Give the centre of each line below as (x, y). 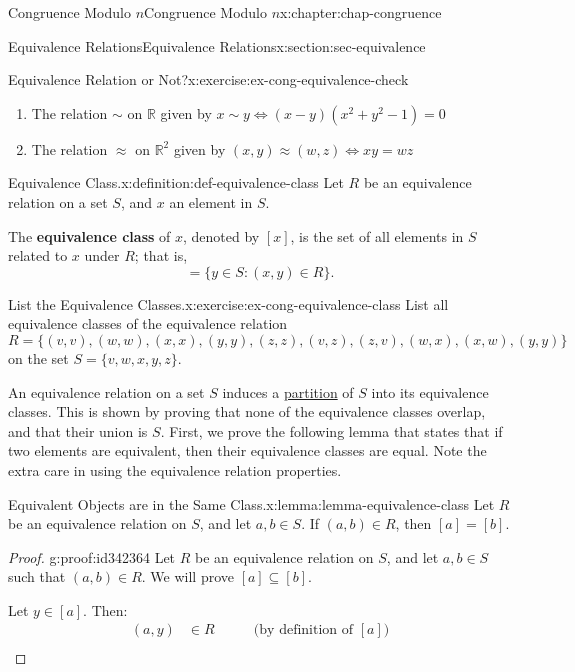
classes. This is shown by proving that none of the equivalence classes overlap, (247, 411)
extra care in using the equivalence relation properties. (175, 469)
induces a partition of (288, 391)
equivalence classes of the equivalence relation (148, 323)
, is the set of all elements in (377, 235)
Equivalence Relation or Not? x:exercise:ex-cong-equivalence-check (208, 79)
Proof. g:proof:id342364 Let (92, 556)
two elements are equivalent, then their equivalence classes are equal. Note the (247, 450)
